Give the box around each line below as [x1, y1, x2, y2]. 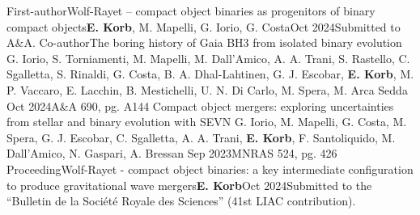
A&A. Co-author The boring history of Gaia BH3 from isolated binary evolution [6, 34, 402, 51]
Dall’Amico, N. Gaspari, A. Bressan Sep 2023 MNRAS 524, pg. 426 [6, 145, 337, 162]
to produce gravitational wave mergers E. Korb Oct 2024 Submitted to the [6, 176, 372, 193]
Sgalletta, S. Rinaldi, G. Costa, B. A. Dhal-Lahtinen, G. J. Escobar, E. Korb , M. [6, 65, 414, 82]
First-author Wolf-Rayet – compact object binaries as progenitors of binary [6, 2, 375, 19]
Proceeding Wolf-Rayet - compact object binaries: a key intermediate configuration [6, 160, 414, 177]
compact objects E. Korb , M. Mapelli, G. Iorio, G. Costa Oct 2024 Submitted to [6, 18, 401, 35]
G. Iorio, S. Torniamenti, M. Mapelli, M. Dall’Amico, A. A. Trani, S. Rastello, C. [6, 49, 410, 66]
